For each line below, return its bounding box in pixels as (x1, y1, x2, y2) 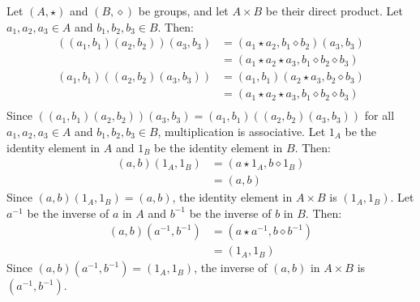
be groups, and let (138, 2, 229, 19)
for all (364, 107, 395, 124)
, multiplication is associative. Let (157, 122, 326, 139)
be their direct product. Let (265, 2, 403, 19)
